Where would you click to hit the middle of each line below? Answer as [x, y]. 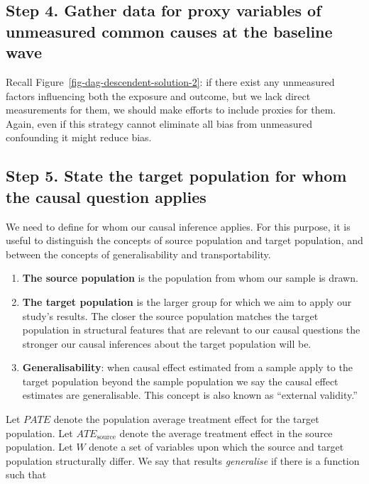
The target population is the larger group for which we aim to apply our [187, 301]
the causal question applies [106, 196]
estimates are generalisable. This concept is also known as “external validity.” [190, 395]
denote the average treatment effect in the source [226, 433]
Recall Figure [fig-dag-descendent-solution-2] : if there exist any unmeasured [170, 81]
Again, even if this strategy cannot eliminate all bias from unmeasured [159, 123]
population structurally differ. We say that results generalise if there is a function [183, 460]
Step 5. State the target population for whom [176, 176]
